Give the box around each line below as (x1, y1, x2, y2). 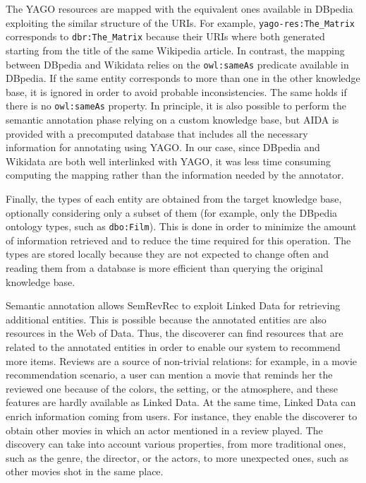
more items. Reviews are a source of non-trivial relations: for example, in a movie (6, 353, 358, 368)
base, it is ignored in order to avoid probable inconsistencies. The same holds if (6, 84, 347, 99)
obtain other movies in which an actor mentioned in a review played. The (6, 422, 323, 437)
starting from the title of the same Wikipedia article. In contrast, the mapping (6, 42, 345, 57)
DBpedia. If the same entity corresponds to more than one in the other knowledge (6, 71, 360, 85)
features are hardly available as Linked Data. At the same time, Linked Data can (6, 395, 356, 410)
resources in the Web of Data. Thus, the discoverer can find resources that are (6, 326, 343, 340)
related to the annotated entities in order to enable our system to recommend (6, 339, 341, 354)
